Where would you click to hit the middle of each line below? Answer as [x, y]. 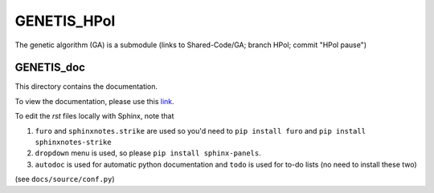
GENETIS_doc [50, 68]
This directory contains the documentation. [86, 86]
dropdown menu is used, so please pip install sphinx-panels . [148, 153]
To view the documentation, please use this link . [94, 101]
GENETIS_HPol [65, 21]
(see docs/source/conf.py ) [65, 179]
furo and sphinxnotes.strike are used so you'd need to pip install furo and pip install [200, 131]
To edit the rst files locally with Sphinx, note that [94, 116]
